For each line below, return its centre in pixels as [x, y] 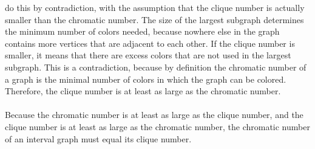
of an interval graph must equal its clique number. [98, 138]
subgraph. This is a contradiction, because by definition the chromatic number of [156, 67]
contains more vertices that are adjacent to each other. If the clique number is [150, 43]
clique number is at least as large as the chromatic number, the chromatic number [157, 126]
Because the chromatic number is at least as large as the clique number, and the [154, 115]
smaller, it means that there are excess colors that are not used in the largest [148, 55]
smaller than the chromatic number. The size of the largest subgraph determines [154, 19]
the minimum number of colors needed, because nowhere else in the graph [142, 31]
